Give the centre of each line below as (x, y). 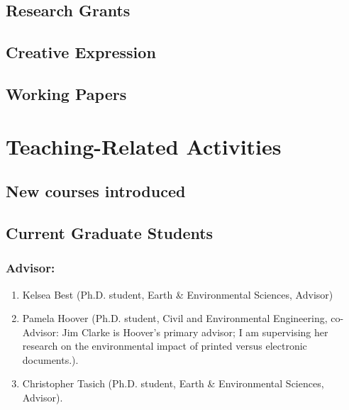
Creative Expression (81, 52)
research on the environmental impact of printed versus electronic (165, 346)
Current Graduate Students (110, 232)
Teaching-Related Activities (144, 146)
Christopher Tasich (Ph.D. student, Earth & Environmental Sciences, (173, 383)
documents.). (50, 359)
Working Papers (66, 93)
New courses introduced (96, 191)
